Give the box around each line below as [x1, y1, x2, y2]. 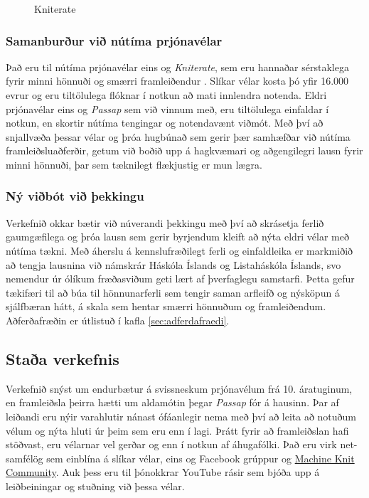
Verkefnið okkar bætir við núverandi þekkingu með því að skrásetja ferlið [6, 215, 324, 230]
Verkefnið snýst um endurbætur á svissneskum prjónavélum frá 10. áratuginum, [6, 381, 353, 396]
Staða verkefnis [6, 347, 119, 369]
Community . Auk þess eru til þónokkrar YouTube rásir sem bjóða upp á [6, 465, 320, 480]
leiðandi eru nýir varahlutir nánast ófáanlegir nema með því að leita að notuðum [6, 408, 357, 423]
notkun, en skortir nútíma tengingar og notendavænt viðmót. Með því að [6, 115, 323, 130]
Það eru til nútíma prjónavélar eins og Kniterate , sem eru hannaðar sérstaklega [6, 59, 349, 74]
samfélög [6, 450, 43, 465]
